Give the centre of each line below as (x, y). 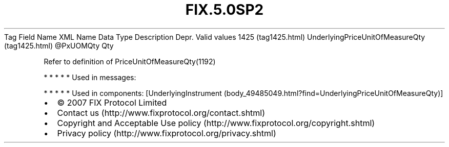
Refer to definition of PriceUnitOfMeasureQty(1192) (130, 61)
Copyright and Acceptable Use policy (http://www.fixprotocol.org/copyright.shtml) (216, 123)
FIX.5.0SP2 (224, 10)
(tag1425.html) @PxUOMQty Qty (59, 45)
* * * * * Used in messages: (90, 77)
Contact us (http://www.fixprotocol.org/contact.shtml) (161, 113)
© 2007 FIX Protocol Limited (112, 102)
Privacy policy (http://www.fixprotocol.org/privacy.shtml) (167, 133)
